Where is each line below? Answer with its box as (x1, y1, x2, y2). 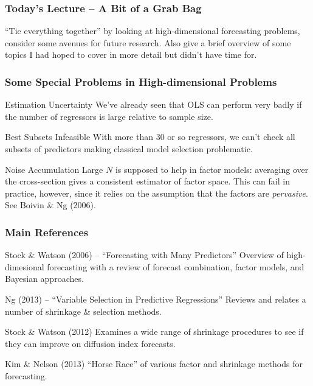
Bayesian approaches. (5, 272, 84, 285)
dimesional (5, 260, 44, 273)
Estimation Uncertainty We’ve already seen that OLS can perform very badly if (5, 98, 302, 111)
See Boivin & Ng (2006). (5, 198, 96, 211)
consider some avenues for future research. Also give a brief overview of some (5, 36, 291, 49)
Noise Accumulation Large (5, 163, 103, 175)
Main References (5, 224, 89, 239)
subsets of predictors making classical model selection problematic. (5, 142, 253, 155)
